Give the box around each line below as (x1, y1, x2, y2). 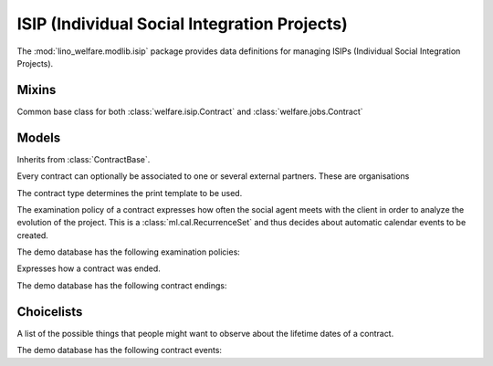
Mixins (16, 82, 57, 98)
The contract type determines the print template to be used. (16, 187, 243, 198)
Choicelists (16, 304, 83, 319)
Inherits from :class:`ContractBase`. (16, 153, 151, 164)
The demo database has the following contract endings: (16, 279, 227, 291)
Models (16, 130, 61, 145)
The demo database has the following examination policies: (16, 246, 241, 257)
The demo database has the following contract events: (16, 345, 223, 356)
